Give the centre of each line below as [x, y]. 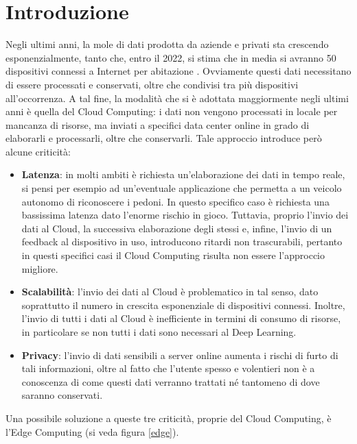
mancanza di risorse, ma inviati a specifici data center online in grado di [158, 124]
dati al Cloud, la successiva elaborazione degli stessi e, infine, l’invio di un [177, 228]
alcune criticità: [38, 151]
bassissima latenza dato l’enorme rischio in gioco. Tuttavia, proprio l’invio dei [185, 215]
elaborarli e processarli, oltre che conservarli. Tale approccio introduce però [164, 138]
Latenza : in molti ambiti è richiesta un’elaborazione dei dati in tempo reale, [183, 174]
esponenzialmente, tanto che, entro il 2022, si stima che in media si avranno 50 [171, 57]
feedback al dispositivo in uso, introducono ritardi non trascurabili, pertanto [182, 242]
